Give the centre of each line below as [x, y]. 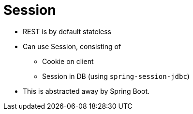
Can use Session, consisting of [72, 46]
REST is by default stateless [67, 31]
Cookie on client [68, 61]
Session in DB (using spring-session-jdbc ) [116, 76]
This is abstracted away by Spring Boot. [86, 91]
